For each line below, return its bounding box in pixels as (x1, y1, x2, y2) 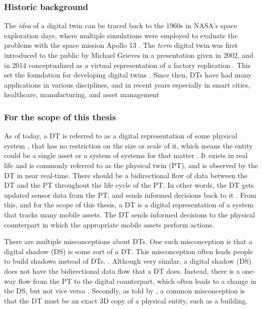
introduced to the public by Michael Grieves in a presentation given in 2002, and (4, 50, 253, 60)
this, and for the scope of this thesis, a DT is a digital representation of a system (4, 199, 254, 210)
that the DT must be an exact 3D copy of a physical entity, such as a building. (4, 295, 248, 305)
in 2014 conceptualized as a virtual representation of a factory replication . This (4, 59, 251, 70)
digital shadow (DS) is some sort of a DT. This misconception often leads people (4, 246, 253, 256)
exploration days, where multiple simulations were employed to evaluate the (4, 30, 238, 40)
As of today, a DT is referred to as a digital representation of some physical (4, 130, 237, 141)
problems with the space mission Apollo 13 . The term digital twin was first (4, 40, 238, 50)
